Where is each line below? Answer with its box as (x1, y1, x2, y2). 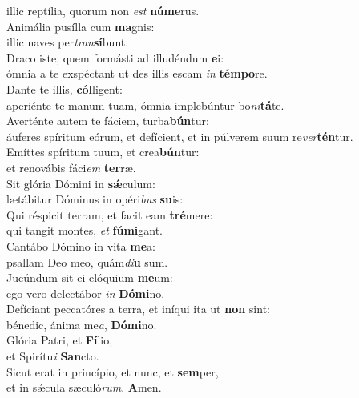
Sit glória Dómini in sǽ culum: (6, 175, 155, 191)
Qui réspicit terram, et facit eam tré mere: (6, 206, 213, 223)
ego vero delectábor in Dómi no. (6, 284, 165, 301)
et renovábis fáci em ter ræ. (6, 159, 136, 175)
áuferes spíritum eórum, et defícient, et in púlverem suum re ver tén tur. (6, 127, 353, 144)
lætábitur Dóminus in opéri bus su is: (6, 191, 184, 207)
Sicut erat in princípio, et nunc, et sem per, (6, 363, 219, 380)
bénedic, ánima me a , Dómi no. (6, 316, 157, 332)
